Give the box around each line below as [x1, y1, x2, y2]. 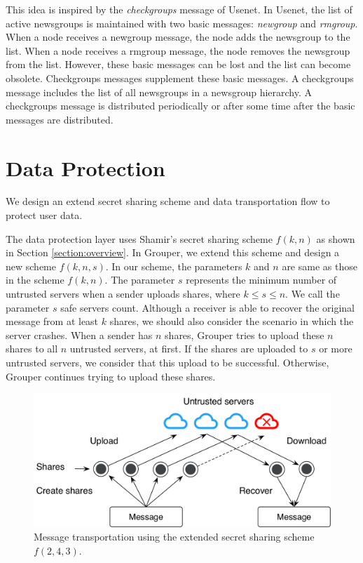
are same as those [282, 258, 357, 273]
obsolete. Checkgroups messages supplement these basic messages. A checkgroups [6, 70, 354, 85]
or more [319, 341, 352, 356]
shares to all [6, 341, 58, 356]
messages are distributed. [6, 112, 114, 126]
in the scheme [6, 272, 64, 287]
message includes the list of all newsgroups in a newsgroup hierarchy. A [6, 84, 313, 99]
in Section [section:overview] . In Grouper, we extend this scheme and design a [6, 245, 340, 260]
